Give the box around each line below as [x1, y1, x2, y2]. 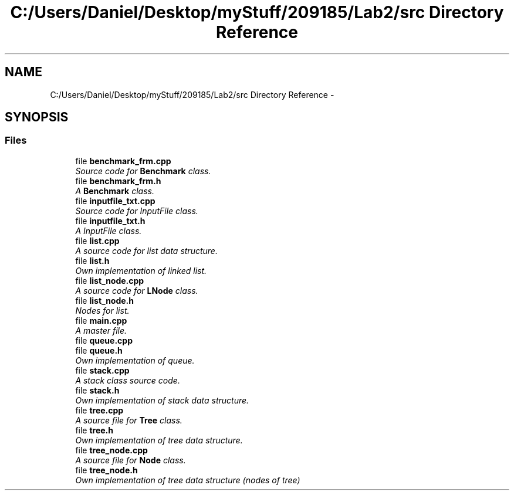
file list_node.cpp [75, 275, 144, 286]
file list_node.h [75, 295, 134, 306]
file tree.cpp [75, 405, 124, 415]
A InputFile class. [75, 225, 142, 236]
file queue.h [75, 345, 123, 355]
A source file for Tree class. [75, 415, 182, 425]
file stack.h [75, 385, 120, 395]
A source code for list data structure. [75, 245, 218, 256]
